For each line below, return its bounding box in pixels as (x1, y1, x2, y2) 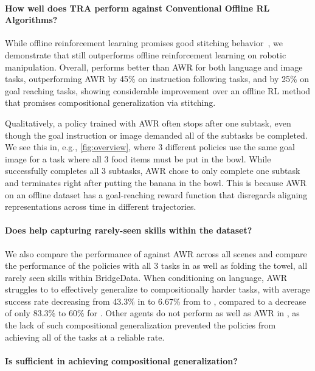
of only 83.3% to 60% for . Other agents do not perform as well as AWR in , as (5, 307, 300, 319)
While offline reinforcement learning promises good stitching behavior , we (5, 36, 283, 49)
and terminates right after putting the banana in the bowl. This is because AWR (5, 176, 306, 189)
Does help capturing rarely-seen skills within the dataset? (5, 224, 252, 237)
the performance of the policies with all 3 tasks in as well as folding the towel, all (5, 259, 308, 272)
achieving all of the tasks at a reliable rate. (5, 330, 165, 343)
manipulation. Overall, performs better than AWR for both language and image (5, 60, 303, 73)
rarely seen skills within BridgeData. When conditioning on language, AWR (5, 271, 288, 283)
